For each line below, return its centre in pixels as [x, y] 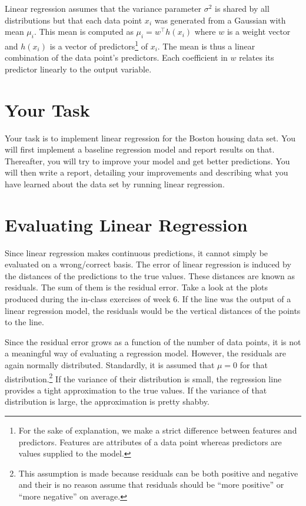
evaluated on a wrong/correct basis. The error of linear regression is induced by [148, 264]
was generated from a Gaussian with [220, 20]
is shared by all [242, 8]
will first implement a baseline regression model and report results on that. [140, 149]
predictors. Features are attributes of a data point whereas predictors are [150, 441]
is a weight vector [259, 32]
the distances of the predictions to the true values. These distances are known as [150, 275]
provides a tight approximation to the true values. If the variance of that [136, 390]
